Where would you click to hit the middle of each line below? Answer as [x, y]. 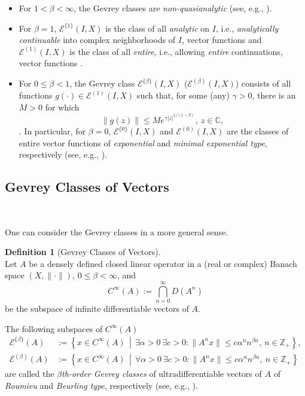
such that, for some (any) [183, 95]
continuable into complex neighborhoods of [97, 40]
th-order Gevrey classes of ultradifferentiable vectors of [162, 374]
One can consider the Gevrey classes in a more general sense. [117, 231]
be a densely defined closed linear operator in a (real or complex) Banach [163, 263]
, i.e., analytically [247, 28]
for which [62, 107]
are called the [30, 374]
